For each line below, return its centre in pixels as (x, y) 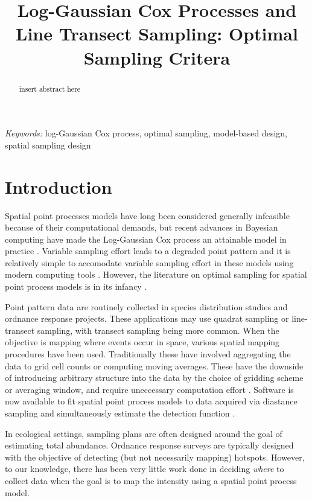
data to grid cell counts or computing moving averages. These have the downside (154, 365)
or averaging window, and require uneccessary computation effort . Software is (149, 389)
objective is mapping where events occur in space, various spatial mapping (142, 342)
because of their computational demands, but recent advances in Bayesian (142, 227)
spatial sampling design (48, 145)
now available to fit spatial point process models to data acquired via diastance (151, 401)
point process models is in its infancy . (76, 286)
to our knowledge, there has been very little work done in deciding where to (145, 469)
